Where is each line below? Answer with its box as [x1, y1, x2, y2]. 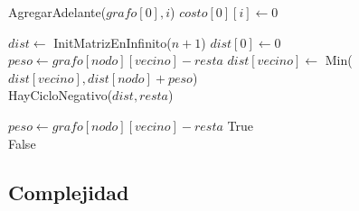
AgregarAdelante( [8, 3, 107, 21]
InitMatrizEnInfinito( [53, 32, 172, 51]
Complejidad [8, 178, 129, 206]
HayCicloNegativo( [8, 86, 113, 105]
